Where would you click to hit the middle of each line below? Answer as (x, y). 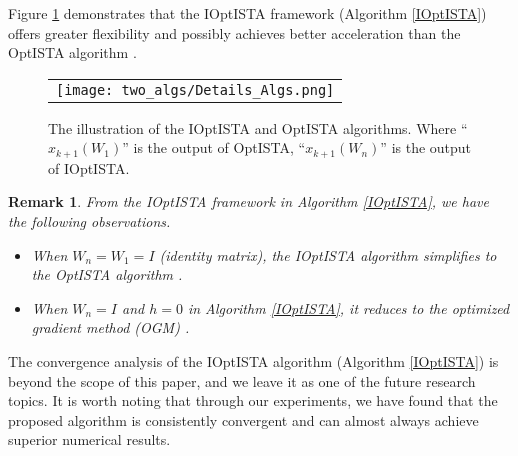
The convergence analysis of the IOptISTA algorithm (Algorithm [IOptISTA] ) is (253, 360)
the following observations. (89, 221)
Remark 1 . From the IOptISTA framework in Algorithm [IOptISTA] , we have (248, 201)
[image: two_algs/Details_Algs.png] (195, 89)
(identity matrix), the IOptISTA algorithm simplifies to (328, 254)
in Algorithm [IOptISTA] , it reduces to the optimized (348, 307)
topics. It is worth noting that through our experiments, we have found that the (253, 400)
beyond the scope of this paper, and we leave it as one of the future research (242, 380)
